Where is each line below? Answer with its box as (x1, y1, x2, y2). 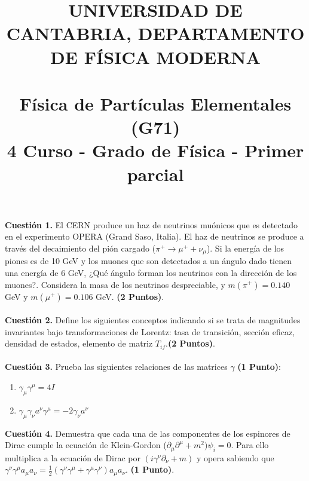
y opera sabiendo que (197, 451, 274, 464)
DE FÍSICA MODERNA (50, 44, 261, 69)
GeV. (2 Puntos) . (96, 290, 164, 302)
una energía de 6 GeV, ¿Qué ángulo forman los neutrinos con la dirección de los (5, 266, 297, 278)
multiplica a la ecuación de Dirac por (5, 451, 140, 464)
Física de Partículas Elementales (19, 91, 292, 115)
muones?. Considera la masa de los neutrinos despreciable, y (5, 278, 225, 290)
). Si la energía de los (206, 241, 284, 254)
